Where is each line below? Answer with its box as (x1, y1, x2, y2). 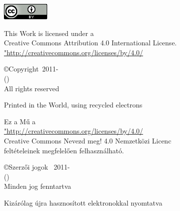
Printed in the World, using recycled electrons (4, 100, 143, 110)
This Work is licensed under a (4, 28, 94, 38)
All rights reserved (4, 83, 60, 93)
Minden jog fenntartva (4, 181, 71, 191)
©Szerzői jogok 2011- (4, 162, 70, 172)
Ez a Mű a (4, 116, 36, 126)
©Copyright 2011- (4, 64, 59, 74)
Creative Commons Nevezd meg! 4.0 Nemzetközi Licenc (4, 135, 172, 145)
